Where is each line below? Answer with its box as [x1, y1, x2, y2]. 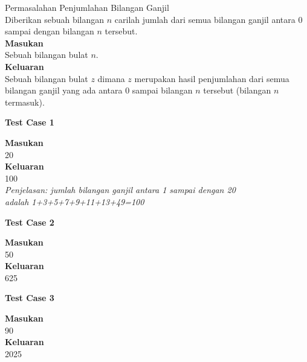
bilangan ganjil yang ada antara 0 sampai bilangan [5, 84, 193, 97]
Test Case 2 [5, 215, 54, 228]
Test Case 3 [5, 291, 54, 304]
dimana [97, 72, 125, 84]
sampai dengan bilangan [5, 25, 94, 37]
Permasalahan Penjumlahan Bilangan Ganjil [5, 1, 169, 13]
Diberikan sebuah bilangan [5, 13, 105, 25]
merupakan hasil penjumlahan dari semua [134, 72, 289, 84]
